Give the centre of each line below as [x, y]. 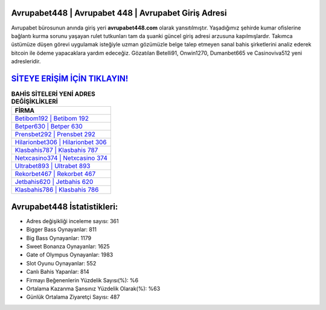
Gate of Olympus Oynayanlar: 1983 [70, 255]
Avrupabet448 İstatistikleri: [65, 207]
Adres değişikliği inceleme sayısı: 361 [72, 221]
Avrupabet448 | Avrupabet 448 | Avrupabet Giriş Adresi [119, 13]
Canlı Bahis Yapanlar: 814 [58, 272]
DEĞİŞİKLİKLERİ [35, 101]
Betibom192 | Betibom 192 [52, 119]
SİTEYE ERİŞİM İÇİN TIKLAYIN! [70, 78]
